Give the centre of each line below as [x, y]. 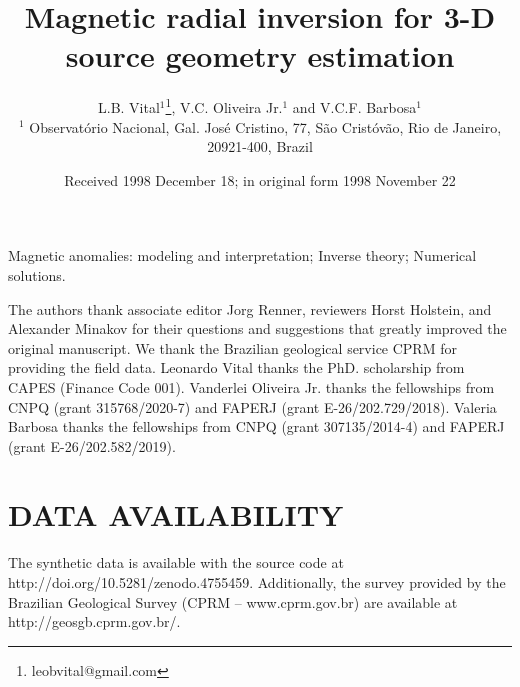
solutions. [37, 274]
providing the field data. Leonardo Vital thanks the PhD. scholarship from [236, 367]
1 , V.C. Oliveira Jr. [224, 105]
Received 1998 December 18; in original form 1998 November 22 [260, 179]
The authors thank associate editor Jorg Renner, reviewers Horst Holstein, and [250, 308]
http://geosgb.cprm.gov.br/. [94, 621]
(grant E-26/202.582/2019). [92, 445]
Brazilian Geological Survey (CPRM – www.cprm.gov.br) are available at [233, 601]
